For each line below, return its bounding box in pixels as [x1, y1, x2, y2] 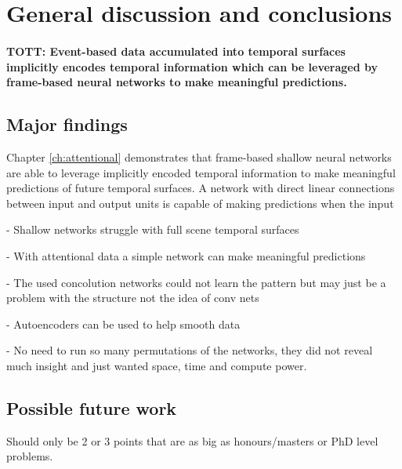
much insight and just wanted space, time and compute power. [6, 357, 307, 373]
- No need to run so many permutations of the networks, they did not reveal [6, 342, 373, 358]
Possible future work [6, 395, 177, 420]
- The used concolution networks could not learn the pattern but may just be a [6, 274, 386, 290]
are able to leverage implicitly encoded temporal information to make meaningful [6, 164, 396, 180]
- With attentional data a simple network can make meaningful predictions [6, 247, 366, 264]
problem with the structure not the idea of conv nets [6, 289, 259, 306]
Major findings [6, 112, 128, 136]
